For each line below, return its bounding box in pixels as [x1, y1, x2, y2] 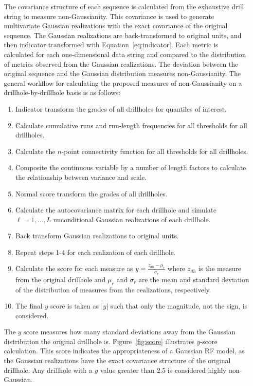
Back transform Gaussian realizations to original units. [15, 231, 179, 241]
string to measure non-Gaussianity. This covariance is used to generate [4, 11, 215, 21]
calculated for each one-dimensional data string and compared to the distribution [4, 49, 246, 59]
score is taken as [50, 301, 99, 311]
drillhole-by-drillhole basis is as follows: [4, 87, 121, 97]
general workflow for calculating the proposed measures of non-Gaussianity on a [4, 77, 242, 88]
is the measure [198, 263, 241, 273]
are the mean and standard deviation [138, 274, 249, 284]
